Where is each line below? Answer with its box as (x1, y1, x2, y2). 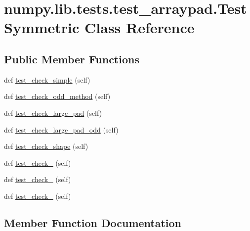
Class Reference (84, 17, 195, 38)
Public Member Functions (4, 51, 139, 66)
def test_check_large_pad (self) (4, 107, 102, 118)
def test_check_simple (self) (4, 74, 90, 85)
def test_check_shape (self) (4, 141, 88, 151)
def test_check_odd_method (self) (4, 91, 111, 101)
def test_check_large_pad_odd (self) (4, 124, 119, 135)
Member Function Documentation (4, 215, 182, 230)
